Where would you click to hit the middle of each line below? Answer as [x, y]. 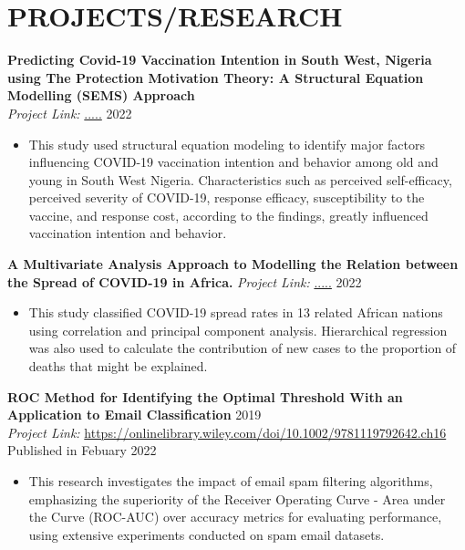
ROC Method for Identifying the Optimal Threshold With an [205, 396]
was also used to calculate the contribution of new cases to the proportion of [243, 348]
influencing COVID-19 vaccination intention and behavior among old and [233, 162]
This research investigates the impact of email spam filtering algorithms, [231, 481]
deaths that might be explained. [118, 366]
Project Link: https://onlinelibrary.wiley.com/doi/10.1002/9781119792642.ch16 [227, 432]
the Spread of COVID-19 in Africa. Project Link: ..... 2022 [185, 281]
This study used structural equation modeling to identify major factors [227, 144]
